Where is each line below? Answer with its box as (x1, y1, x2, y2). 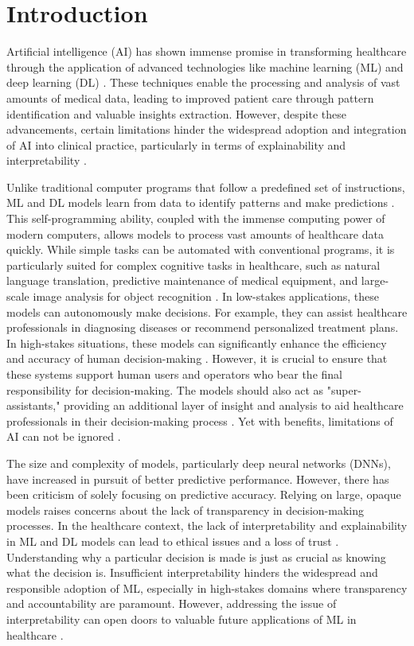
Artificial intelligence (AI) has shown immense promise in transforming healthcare (6, 43, 407, 60)
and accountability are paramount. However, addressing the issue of (6, 595, 337, 612)
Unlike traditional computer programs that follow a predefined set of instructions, (6, 178, 405, 195)
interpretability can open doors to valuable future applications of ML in (6, 610, 357, 627)
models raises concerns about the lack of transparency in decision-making (6, 501, 364, 518)
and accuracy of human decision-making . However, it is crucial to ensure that (6, 350, 388, 367)
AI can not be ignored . (6, 428, 121, 445)
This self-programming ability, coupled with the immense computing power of (6, 210, 385, 227)
